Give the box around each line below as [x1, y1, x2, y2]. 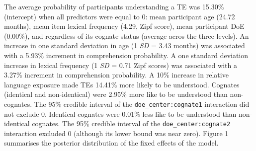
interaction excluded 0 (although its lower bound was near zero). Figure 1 [4, 128, 229, 138]
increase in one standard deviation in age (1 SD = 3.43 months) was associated [4, 40, 245, 51]
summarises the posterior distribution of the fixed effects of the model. [4, 138, 219, 148]
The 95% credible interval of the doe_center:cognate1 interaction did [34, 98, 250, 109]
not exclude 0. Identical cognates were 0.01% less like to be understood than [4, 108, 237, 119]
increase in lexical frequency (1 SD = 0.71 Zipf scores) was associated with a [4, 60, 237, 70]
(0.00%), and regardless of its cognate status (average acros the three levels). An [4, 30, 249, 41]
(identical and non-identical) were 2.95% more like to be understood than [4, 89, 228, 99]
